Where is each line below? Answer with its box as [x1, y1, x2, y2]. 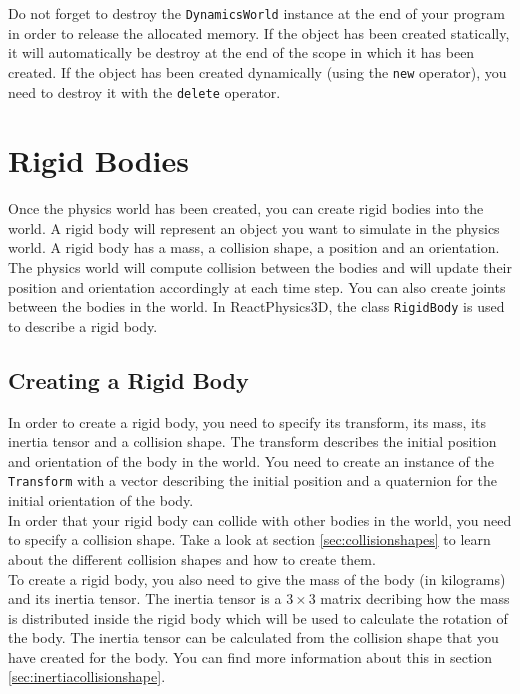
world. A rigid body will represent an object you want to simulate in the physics [8, 217, 500, 238]
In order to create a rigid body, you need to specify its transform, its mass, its [8, 411, 486, 432]
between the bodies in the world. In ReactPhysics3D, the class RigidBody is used [8, 296, 505, 317]
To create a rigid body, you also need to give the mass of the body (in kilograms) [8, 568, 506, 589]
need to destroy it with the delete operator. [8, 81, 281, 102]
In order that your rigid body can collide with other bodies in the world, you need [8, 509, 512, 530]
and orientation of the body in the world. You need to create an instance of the [8, 450, 494, 471]
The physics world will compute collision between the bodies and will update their [8, 257, 512, 278]
